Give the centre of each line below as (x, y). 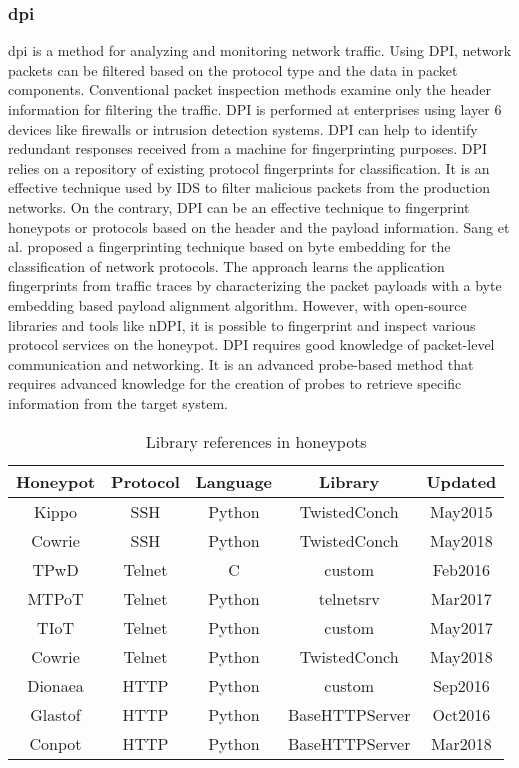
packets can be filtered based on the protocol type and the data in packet (233, 69)
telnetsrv (349, 598)
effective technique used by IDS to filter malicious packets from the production (249, 187)
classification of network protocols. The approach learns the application (226, 265)
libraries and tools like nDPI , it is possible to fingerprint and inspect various (242, 324)
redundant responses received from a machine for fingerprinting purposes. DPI (248, 148)
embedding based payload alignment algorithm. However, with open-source (237, 304)
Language (234, 481)
